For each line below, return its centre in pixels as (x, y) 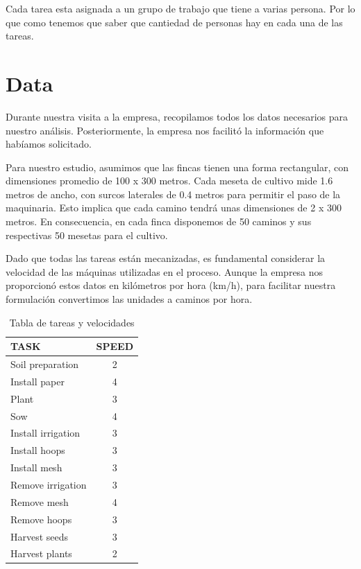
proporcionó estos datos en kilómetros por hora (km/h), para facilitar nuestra (171, 285)
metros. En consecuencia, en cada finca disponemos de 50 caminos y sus (159, 221)
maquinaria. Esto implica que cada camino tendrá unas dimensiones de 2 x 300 (174, 208)
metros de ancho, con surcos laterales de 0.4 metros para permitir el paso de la (173, 194)
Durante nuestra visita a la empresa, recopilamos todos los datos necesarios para (177, 116)
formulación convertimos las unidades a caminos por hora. (129, 299)
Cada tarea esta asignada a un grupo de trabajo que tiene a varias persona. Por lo (180, 8)
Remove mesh (40, 501)
